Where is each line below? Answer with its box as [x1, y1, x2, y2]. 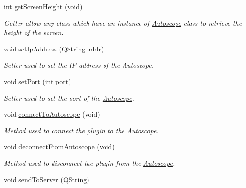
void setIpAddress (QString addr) [4, 43, 104, 53]
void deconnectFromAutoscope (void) [4, 141, 115, 152]
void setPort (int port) [4, 76, 71, 86]
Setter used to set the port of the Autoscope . [4, 92, 134, 103]
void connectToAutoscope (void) [4, 109, 100, 119]
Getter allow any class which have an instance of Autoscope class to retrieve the [4, 17, 242, 28]
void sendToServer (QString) [4, 174, 89, 184]
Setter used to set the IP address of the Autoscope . [4, 60, 154, 70]
